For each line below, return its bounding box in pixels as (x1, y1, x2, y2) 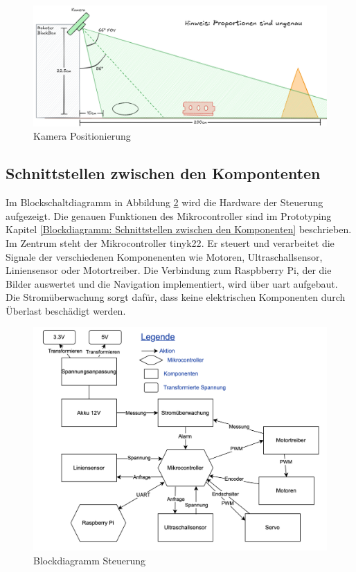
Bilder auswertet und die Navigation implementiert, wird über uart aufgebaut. (6, 276, 338, 290)
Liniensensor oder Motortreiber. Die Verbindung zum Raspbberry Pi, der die (6, 263, 332, 277)
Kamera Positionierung (33, 129, 131, 143)
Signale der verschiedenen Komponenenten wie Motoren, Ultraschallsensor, (6, 249, 323, 264)
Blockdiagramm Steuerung (33, 553, 146, 567)
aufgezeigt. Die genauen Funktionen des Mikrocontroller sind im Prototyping (6, 208, 332, 223)
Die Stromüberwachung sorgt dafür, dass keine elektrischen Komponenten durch (6, 290, 346, 304)
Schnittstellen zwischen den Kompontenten (6, 163, 321, 184)
